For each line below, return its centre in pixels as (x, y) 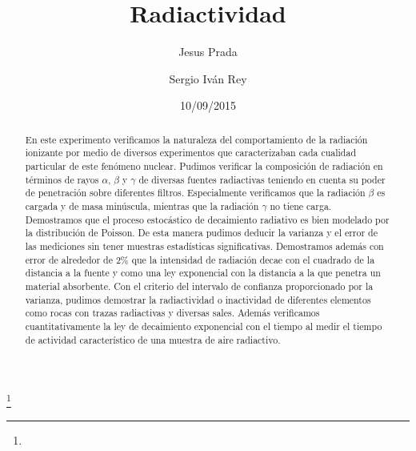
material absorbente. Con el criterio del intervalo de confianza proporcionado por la (199, 286)
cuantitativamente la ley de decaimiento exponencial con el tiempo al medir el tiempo (204, 326)
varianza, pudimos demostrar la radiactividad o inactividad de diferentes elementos (198, 299)
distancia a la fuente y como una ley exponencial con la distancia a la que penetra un (203, 273)
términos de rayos (62, 179)
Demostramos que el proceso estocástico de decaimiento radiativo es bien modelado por (207, 219)
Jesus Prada (208, 52)
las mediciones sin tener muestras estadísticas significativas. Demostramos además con (204, 246)
